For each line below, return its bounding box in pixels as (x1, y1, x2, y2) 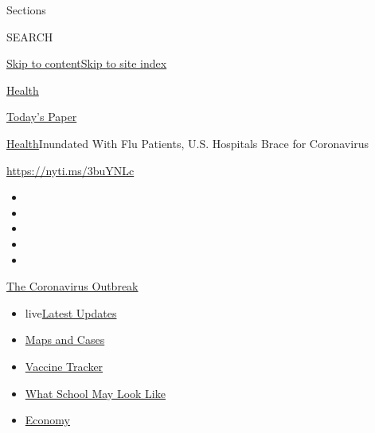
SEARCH (6, 28, 53, 45)
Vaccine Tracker (25, 357, 104, 374)
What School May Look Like (25, 384, 166, 401)
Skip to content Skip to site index (6, 55, 167, 72)
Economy (25, 412, 70, 428)
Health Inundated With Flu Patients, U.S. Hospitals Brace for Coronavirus (6, 135, 369, 151)
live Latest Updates (25, 304, 117, 321)
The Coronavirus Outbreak (6, 278, 139, 295)
